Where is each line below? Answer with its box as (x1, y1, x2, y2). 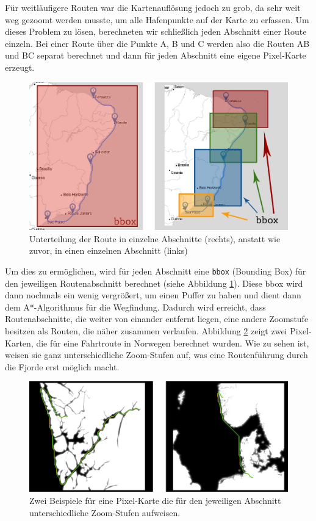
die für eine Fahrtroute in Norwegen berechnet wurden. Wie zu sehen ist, (36, 336, 309, 349)
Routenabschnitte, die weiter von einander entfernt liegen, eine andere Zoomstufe (5, 312, 309, 325)
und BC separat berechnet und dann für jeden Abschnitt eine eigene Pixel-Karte (5, 49, 306, 62)
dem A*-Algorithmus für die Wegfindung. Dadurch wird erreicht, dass (5, 300, 266, 313)
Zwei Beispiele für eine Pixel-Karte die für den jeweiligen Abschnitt (29, 494, 281, 506)
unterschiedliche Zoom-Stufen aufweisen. (29, 506, 181, 519)
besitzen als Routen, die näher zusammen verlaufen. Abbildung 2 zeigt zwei (5, 325, 287, 337)
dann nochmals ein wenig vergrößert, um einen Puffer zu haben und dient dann (5, 289, 301, 301)
